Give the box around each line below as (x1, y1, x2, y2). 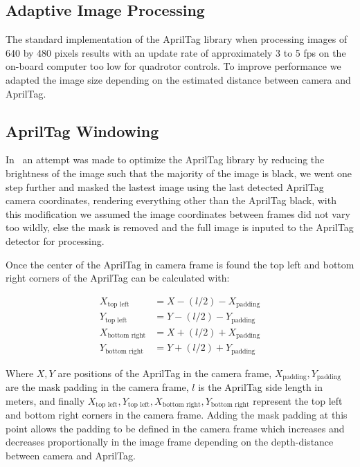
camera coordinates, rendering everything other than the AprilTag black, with (6, 193, 336, 208)
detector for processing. (6, 233, 105, 248)
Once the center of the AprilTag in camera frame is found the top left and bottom (6, 257, 354, 271)
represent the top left (253, 393, 343, 408)
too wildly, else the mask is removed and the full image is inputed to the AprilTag (6, 220, 354, 235)
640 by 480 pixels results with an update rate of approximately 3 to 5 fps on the (6, 45, 346, 59)
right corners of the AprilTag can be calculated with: (6, 271, 230, 285)
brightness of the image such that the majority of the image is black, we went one (6, 165, 352, 180)
